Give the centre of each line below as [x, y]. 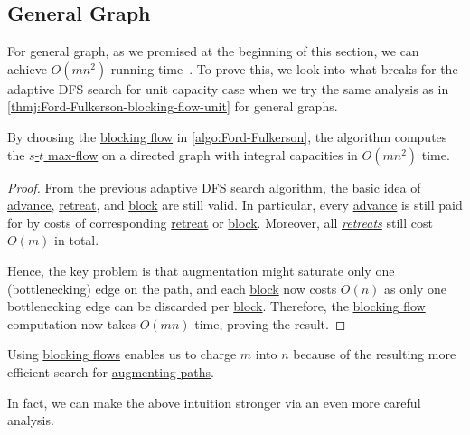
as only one [415, 288]
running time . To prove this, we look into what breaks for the [284, 68]
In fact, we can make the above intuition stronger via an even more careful [214, 402]
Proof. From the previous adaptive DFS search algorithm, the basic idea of [214, 187]
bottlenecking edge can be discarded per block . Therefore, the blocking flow [216, 306]
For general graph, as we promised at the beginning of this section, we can [213, 51]
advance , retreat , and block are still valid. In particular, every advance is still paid [235, 205]
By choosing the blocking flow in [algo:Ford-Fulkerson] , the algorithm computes [227, 136]
